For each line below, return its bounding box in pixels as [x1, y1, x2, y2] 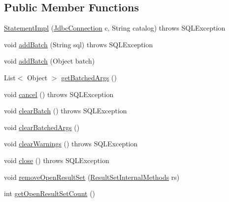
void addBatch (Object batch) [4, 56, 95, 66]
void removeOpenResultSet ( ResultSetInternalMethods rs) [4, 171, 180, 182]
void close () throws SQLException [4, 155, 109, 165]
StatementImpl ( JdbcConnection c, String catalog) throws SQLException [4, 23, 226, 33]
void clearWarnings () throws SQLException [4, 138, 138, 149]
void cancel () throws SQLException [4, 89, 114, 99]
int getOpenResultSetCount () [4, 188, 96, 199]
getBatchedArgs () [61, 72, 117, 82]
